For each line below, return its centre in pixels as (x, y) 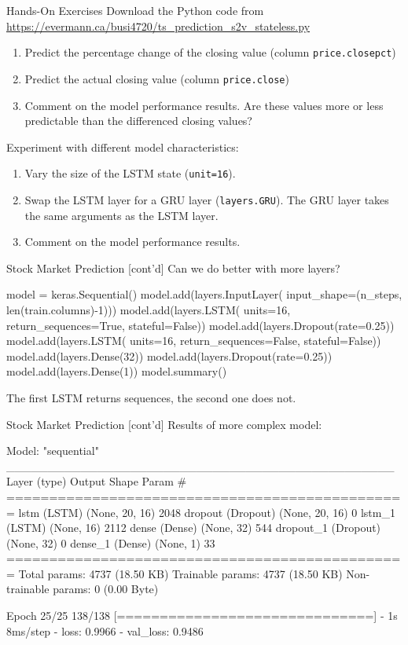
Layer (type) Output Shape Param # (97, 481)
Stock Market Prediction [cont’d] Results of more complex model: (164, 424)
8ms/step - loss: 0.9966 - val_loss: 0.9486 (105, 630)
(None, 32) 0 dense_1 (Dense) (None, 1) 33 (111, 542)
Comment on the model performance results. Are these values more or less (204, 105)
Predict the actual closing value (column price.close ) (157, 78)
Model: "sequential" (53, 451)
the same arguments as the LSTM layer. (121, 215)
